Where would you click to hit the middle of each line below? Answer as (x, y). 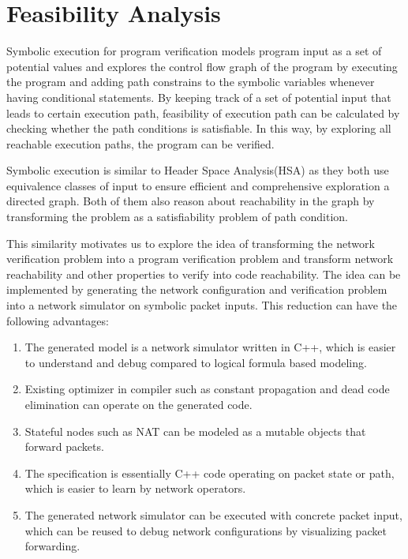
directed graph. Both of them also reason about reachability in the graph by (191, 201)
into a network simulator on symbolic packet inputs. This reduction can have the (202, 305)
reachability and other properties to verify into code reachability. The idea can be (204, 274)
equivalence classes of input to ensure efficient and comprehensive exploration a (198, 185)
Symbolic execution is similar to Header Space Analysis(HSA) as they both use (198, 170)
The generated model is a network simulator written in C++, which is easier (210, 347)
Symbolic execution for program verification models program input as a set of (194, 51)
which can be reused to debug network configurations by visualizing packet (206, 530)
